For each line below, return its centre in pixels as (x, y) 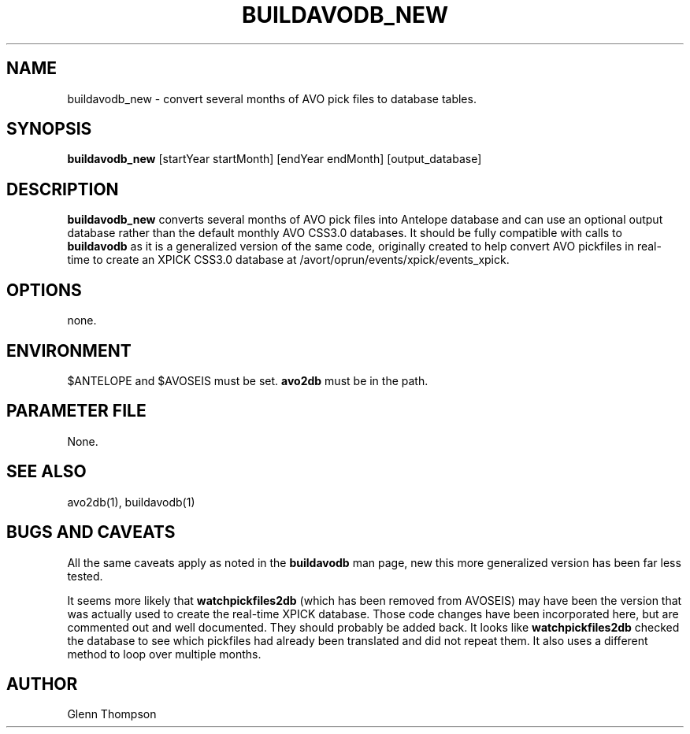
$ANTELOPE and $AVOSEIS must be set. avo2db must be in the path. (248, 380)
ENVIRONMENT (69, 350)
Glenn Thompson (112, 714)
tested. (85, 576)
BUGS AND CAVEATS (91, 532)
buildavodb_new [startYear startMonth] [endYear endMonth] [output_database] (275, 159)
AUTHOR (42, 684)
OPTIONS (44, 290)
